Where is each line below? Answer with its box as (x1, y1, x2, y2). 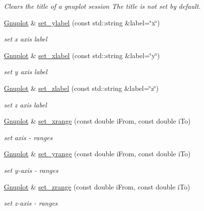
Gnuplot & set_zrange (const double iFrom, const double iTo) (4, 181, 190, 191)
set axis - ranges (4, 132, 53, 142)
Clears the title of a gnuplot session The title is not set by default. (4, 1, 201, 11)
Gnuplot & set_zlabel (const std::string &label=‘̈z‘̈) (4, 83, 159, 93)
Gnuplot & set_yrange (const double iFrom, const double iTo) (4, 148, 191, 159)
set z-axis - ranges (4, 198, 58, 208)
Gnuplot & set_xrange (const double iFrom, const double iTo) (4, 116, 191, 126)
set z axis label (4, 99, 47, 109)
